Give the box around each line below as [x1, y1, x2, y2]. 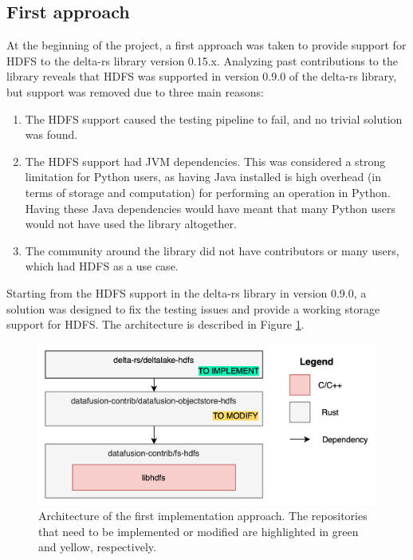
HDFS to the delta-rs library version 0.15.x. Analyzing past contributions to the [6, 52, 398, 69]
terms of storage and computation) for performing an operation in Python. [25, 183, 391, 200]
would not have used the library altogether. [25, 215, 237, 232]
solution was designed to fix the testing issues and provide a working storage [6, 300, 380, 317]
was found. [25, 126, 78, 143]
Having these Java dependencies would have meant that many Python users [25, 199, 396, 216]
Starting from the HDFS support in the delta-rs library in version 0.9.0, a [6, 284, 367, 301]
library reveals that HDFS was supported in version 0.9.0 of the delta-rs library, [6, 68, 397, 85]
